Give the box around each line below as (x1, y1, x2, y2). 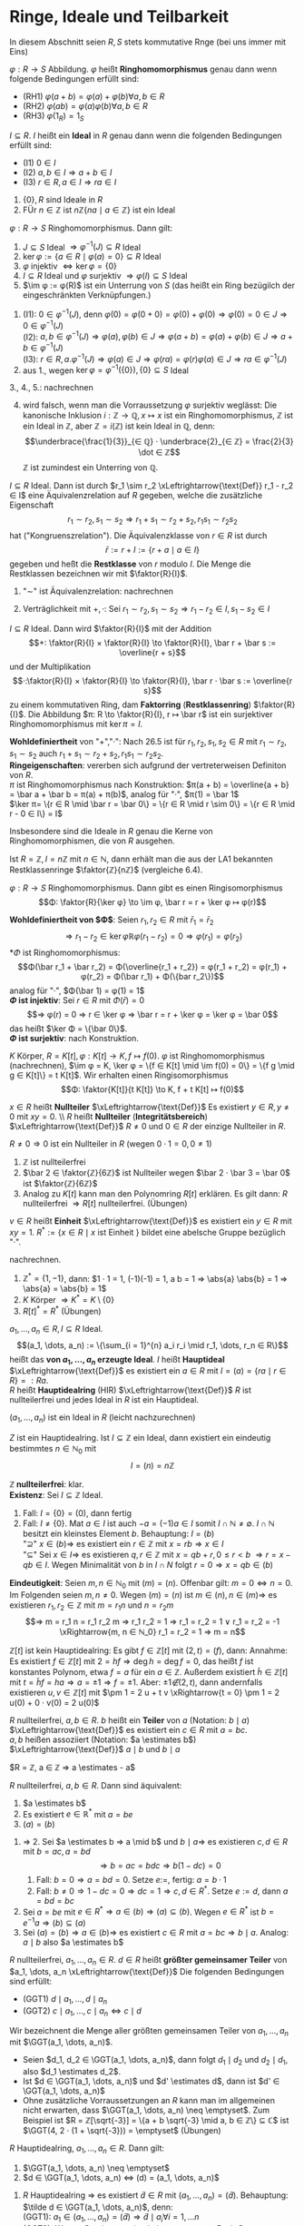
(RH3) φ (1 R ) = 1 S (22, 110, 84, 123)
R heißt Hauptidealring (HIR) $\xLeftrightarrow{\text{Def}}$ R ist (9, 1384, 252, 1395)
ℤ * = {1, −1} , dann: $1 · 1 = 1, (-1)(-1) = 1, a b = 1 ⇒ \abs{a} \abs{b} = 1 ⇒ (22, 1271, 289, 1284)
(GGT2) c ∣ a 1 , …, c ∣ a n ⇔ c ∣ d (22, 2004, 142, 2018)
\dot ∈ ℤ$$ (138, 447, 181, 458)
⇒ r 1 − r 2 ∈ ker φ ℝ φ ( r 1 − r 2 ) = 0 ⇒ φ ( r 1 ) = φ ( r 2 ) (64, 931, 243, 944)
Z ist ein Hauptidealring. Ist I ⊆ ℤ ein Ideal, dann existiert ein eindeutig (9, 1433, 271, 1443)
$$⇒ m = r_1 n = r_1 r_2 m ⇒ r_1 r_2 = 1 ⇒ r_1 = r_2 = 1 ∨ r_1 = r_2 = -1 (25, 1616, 279, 1627)
